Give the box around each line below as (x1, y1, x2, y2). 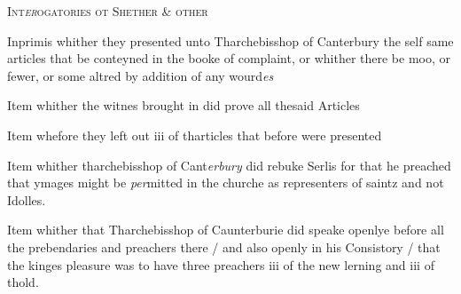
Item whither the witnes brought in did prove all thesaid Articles (7, 96, 360, 115)
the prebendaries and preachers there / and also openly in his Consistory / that (7, 237, 441, 256)
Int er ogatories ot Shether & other (7, 2, 208, 20)
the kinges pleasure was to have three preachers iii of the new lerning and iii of (7, 255, 434, 274)
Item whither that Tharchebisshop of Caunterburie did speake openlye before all (7, 220, 444, 239)
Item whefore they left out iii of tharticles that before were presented (7, 125, 382, 144)
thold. (7, 273, 39, 291)
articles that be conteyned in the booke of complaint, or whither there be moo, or (7, 49, 450, 68)
